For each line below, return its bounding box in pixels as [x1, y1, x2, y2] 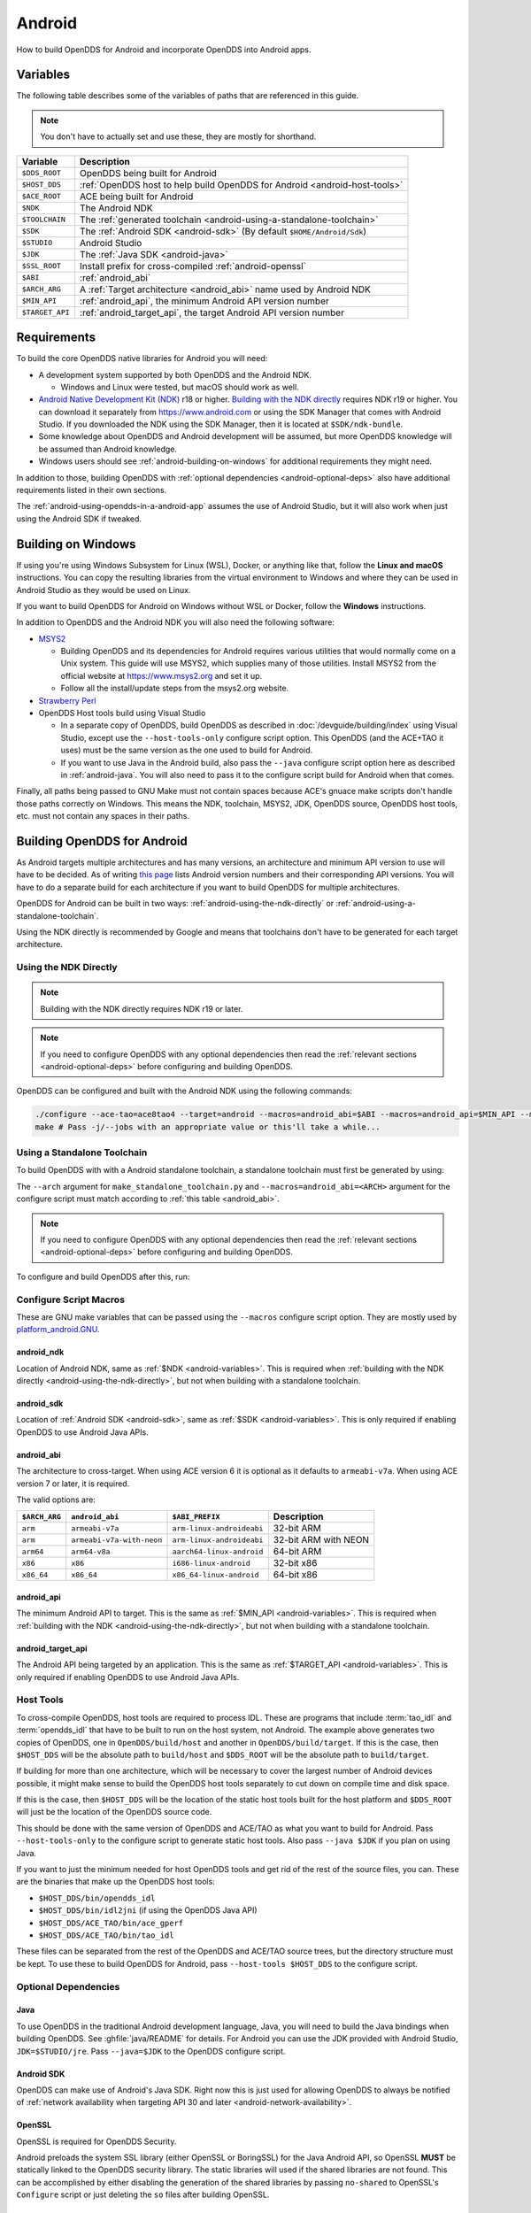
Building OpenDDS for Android [16, 833, 188, 849]
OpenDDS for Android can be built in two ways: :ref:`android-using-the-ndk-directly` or [16, 898, 335, 909]
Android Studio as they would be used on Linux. [16, 584, 191, 595]
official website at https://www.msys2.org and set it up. [60, 670, 263, 681]
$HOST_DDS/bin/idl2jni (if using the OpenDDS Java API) [38, 1905, 258, 1916]
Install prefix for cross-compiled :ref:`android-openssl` [80, 259, 307, 272]
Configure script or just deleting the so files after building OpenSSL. [16, 2189, 270, 2200]
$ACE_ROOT [21, 191, 62, 201]
